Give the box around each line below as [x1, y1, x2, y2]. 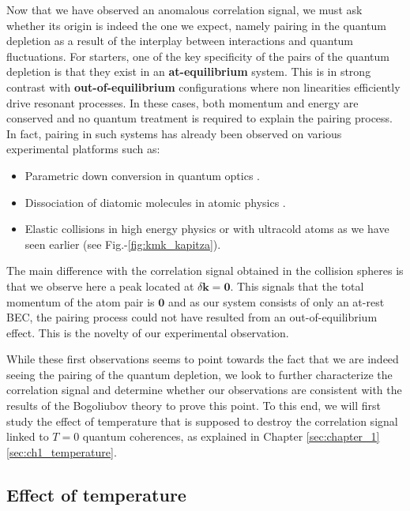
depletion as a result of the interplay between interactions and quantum [6, 32, 354, 49]
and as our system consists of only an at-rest [167, 293, 385, 310]
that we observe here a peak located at [6, 277, 194, 294]
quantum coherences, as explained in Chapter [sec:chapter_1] [82, 428, 380, 445]
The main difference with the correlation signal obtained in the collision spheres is [6, 262, 404, 279]
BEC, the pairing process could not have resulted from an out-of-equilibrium [6, 309, 378, 325]
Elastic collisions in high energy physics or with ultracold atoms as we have [24, 220, 389, 237]
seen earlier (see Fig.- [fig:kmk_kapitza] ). [24, 235, 221, 252]
